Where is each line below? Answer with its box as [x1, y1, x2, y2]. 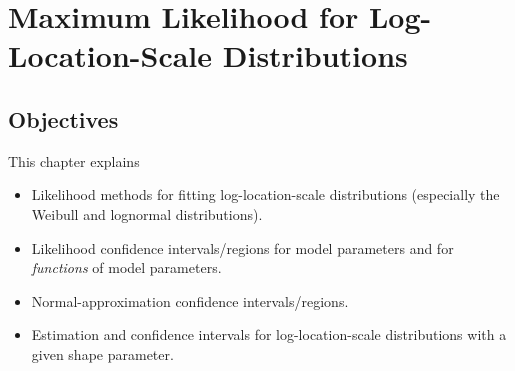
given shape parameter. [31, 343, 174, 364]
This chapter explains [8, 150, 140, 171]
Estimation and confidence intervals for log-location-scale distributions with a [31, 324, 507, 345]
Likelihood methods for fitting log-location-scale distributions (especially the [31, 184, 500, 205]
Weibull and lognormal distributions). [31, 203, 263, 224]
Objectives [8, 103, 119, 134]
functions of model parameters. [31, 257, 222, 278]
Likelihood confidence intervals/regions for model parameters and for [31, 237, 454, 258]
